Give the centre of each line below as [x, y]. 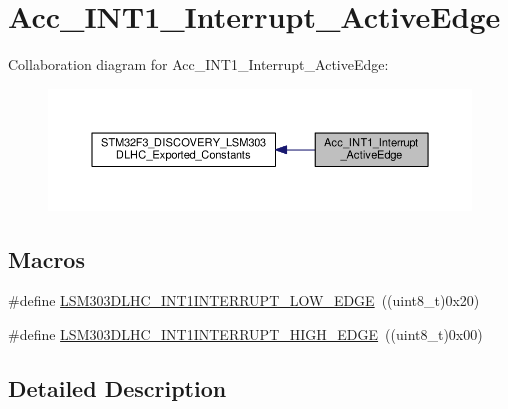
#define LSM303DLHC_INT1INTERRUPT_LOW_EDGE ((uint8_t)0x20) [244, 300]
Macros [46, 258]
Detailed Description [117, 387]
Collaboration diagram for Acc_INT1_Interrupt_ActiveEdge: [198, 64]
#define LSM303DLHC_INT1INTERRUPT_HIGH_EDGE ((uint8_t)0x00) [245, 334]
